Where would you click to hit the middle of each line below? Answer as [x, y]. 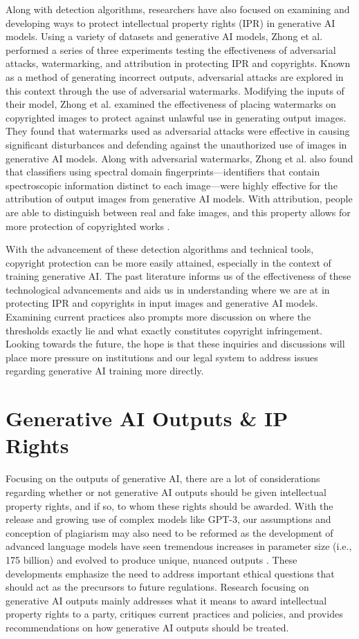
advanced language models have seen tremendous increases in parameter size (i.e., [179, 546]
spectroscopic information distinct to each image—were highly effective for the [172, 185]
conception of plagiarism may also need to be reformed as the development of [169, 532]
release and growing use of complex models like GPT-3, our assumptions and [168, 519]
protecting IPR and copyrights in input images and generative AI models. [162, 303]
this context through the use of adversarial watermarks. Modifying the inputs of [175, 90]
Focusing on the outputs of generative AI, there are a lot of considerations [163, 478]
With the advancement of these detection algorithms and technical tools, [160, 249]
